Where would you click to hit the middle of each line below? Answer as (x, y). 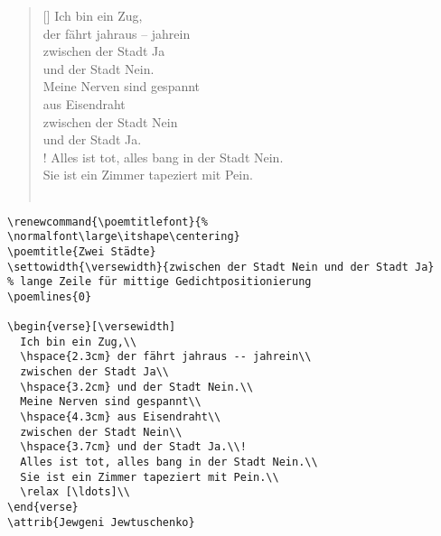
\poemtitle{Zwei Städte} (82, 251)
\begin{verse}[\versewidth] (92, 327)
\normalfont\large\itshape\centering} (124, 237)
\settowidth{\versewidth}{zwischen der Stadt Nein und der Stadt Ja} (221, 267)
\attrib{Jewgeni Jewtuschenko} (101, 522)
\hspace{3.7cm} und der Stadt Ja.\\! (133, 447)
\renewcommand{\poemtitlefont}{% (108, 222)
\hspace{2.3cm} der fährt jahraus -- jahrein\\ (166, 357)
